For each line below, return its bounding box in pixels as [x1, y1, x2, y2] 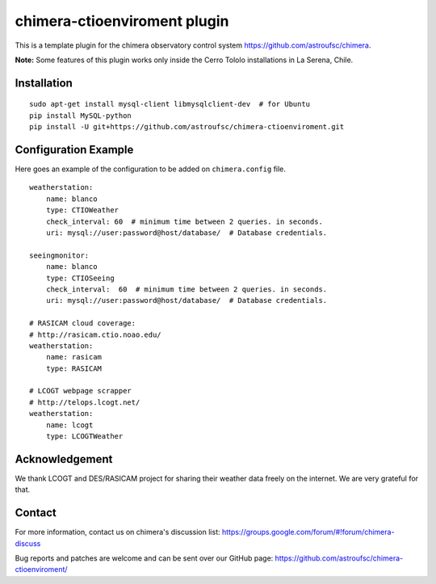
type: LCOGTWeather [45, 432, 124, 441]
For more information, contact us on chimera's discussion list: [15, 527, 220, 537]
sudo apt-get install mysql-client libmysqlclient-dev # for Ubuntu [29, 99, 311, 109]
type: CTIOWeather [45, 206, 119, 215]
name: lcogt [45, 420, 94, 430]
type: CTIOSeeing [45, 273, 115, 283]
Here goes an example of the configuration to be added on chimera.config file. [15, 164, 287, 174]
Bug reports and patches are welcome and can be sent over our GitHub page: [15, 553, 274, 563]
